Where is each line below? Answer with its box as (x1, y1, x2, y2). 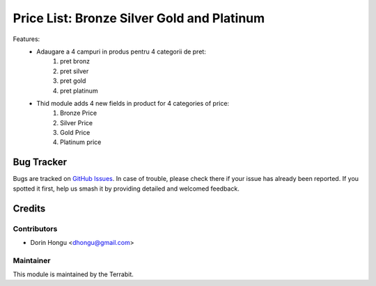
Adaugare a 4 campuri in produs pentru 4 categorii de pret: (36, 47, 207, 56)
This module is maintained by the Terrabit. (13, 270, 134, 278)
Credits (13, 202, 46, 214)
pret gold (60, 77, 86, 85)
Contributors (13, 223, 58, 233)
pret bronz (60, 57, 91, 65)
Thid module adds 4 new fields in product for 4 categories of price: (36, 99, 230, 107)
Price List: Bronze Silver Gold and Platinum (13, 10, 265, 26)
